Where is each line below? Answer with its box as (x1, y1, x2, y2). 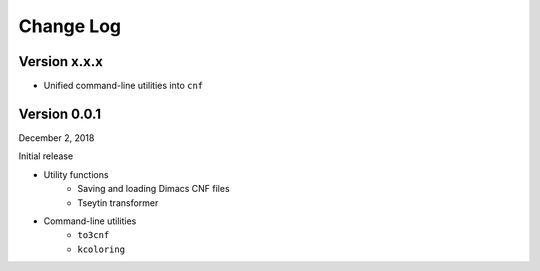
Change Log (18, 15, 122, 37)
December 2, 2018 (18, 131, 95, 144)
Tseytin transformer (77, 196, 159, 209)
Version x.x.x (18, 53, 104, 70)
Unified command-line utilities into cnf (43, 80, 204, 92)
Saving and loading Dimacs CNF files (77, 183, 230, 195)
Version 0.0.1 (18, 105, 102, 122)
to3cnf (77, 230, 110, 241)
